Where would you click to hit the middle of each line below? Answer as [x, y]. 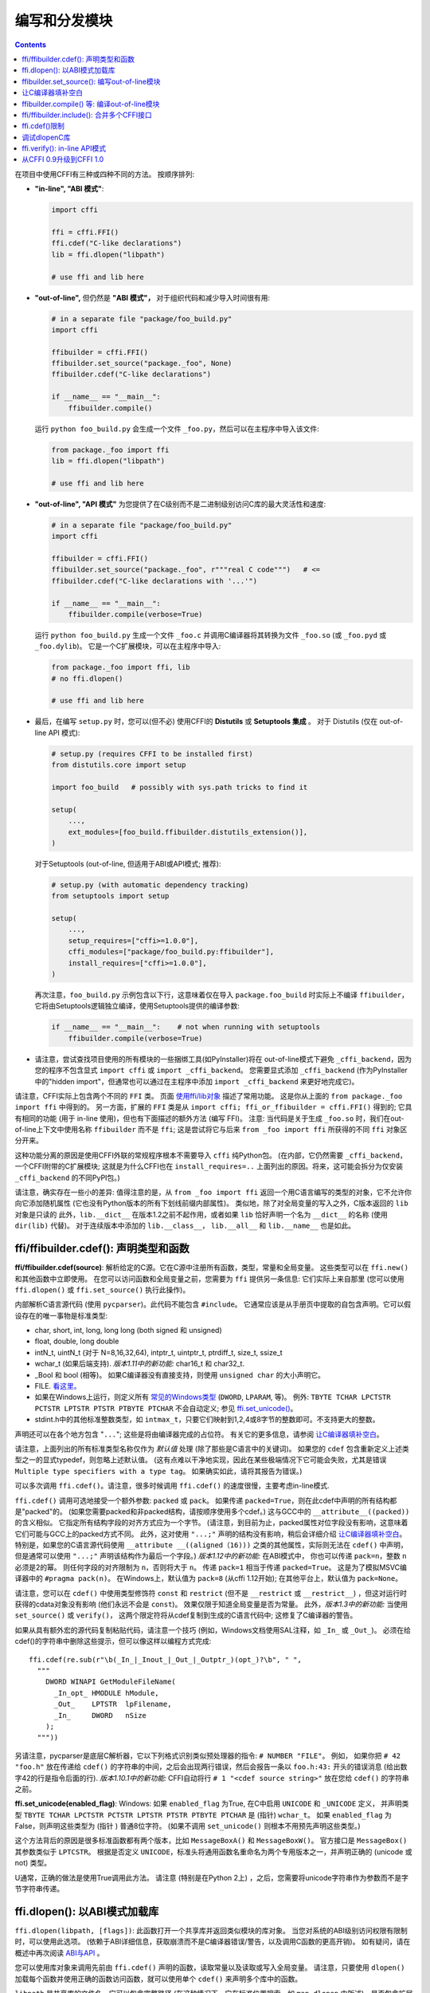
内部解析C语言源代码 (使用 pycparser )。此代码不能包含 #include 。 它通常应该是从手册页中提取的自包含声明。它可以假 [213, 1304]
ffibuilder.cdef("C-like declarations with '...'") [154, 581]
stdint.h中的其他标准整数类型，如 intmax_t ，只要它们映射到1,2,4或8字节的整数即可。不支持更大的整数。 [207, 1420]
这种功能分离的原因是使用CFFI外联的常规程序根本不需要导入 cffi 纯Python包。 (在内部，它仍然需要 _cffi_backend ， [211, 1155]
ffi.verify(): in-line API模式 [64, 148]
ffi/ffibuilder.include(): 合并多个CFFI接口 [87, 115]
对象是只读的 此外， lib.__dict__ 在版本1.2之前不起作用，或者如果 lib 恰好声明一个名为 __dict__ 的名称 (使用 [201, 1214]
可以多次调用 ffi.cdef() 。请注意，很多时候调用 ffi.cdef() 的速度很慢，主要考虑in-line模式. [172, 1486]
